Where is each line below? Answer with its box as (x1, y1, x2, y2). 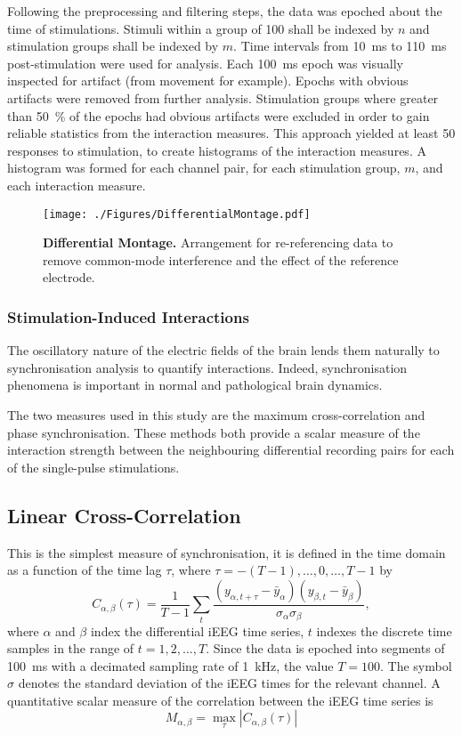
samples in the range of (7, 639, 134, 658)
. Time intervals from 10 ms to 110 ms (233, 36, 447, 55)
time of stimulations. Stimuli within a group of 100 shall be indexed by (7, 19, 394, 37)
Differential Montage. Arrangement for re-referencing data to (43, 233, 393, 252)
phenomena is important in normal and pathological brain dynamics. (7, 376, 383, 394)
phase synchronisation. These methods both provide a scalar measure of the (7, 423, 420, 441)
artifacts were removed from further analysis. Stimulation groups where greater (7, 88, 439, 107)
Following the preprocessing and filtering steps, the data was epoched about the (7, 2, 442, 20)
